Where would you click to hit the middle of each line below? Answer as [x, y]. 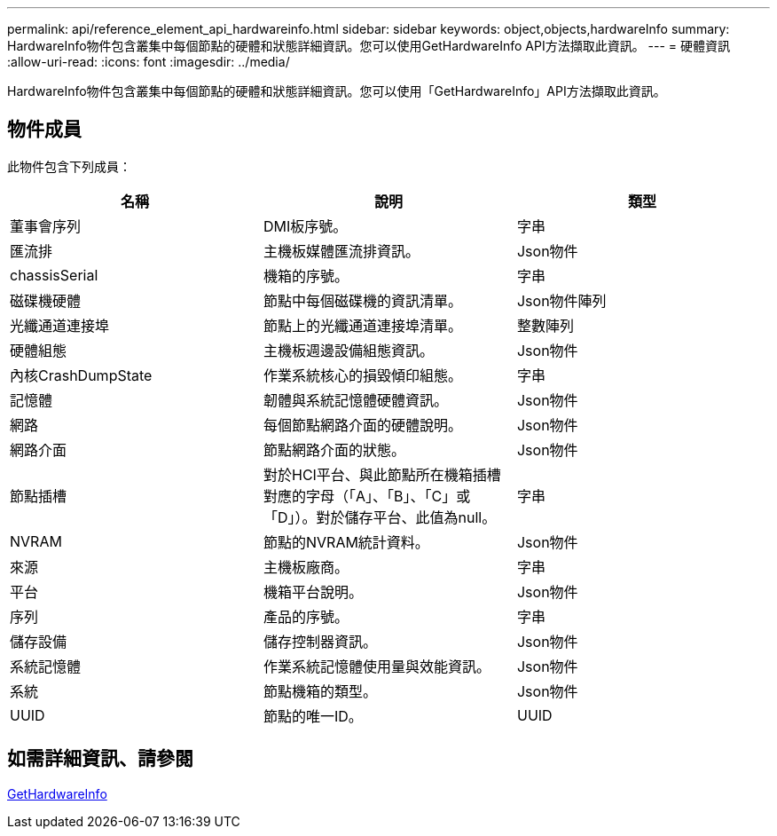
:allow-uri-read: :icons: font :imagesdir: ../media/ [149, 62]
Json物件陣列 [561, 300]
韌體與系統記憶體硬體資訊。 [355, 400]
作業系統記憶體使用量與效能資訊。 [377, 666]
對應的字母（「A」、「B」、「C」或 [367, 496]
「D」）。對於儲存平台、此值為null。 [380, 517]
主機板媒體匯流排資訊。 [341, 251]
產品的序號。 [306, 616]
